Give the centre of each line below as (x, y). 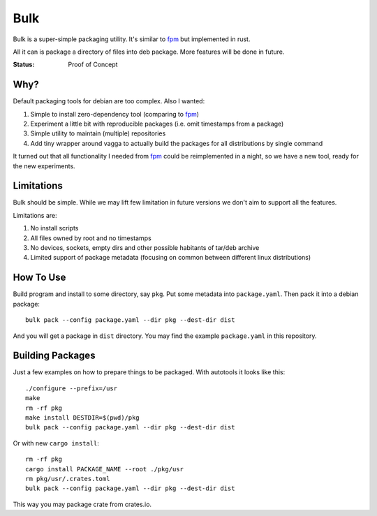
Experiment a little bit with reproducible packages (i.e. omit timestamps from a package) (157, 124)
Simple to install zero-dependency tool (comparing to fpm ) (114, 114)
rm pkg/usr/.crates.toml (68, 479)
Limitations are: (35, 215)
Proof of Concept (93, 65)
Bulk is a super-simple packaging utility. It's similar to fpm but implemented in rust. (132, 39)
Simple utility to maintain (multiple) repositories (98, 133)
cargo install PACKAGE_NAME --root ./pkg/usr (105, 469)
